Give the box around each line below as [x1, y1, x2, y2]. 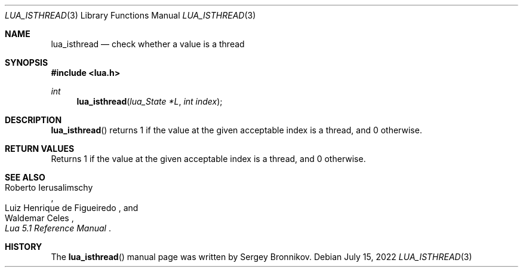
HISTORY [5, 242, 42, 252]
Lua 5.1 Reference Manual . [5, 223, 111, 233]
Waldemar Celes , [5, 213, 74, 223]
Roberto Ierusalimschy [5, 182, 93, 192]
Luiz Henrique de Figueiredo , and [5, 203, 139, 213]
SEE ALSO [5, 172, 45, 182]
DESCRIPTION [5, 115, 62, 125]
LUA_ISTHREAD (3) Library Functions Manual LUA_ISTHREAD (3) [5, 10, 256, 20]
